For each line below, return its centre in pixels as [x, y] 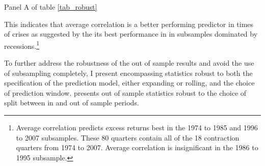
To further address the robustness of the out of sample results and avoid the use [129, 63]
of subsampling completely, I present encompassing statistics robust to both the [128, 73]
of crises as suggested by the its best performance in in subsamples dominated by [131, 34]
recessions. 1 [22, 45]
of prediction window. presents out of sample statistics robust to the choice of [125, 92]
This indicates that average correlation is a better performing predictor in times [129, 24]
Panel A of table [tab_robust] [51, 7]
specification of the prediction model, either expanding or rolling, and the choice [129, 83]
